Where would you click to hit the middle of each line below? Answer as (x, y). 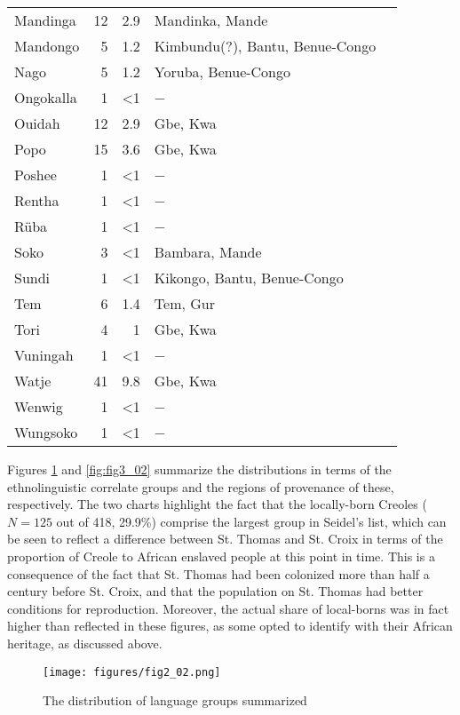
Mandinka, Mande (211, 20)
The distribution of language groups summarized (175, 700)
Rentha (37, 200)
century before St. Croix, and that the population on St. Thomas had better (215, 591)
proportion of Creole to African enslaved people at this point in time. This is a (221, 556)
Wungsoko (46, 432)
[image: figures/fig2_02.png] (132, 672)
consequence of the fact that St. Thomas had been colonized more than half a (218, 573)
